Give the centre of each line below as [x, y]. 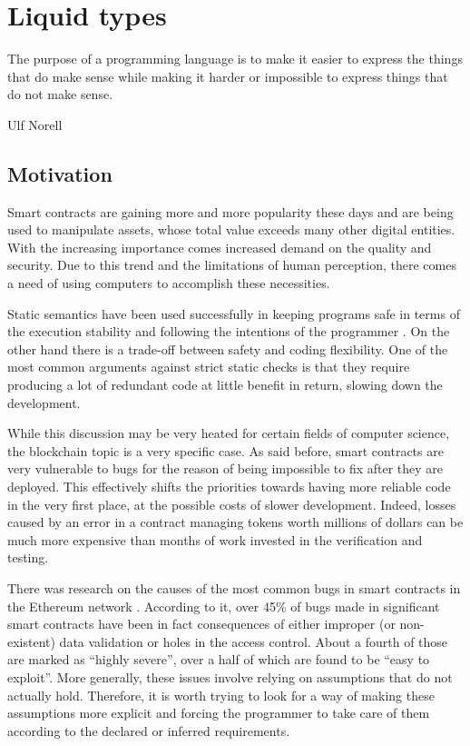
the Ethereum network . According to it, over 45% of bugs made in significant [224, 606]
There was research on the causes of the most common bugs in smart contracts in [234, 587]
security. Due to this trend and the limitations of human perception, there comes [232, 265]
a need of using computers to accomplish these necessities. [169, 283]
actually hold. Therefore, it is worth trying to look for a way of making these [221, 695]
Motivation [60, 173]
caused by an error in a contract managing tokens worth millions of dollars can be [235, 522]
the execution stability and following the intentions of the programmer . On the [229, 331]
